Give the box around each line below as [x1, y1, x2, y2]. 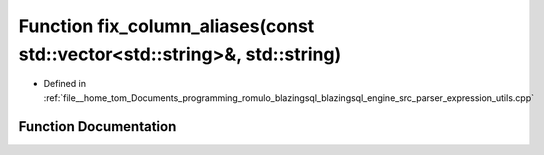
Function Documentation [18, 118, 177, 135]
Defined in [43, 78, 87, 90]
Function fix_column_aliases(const [18, 15, 315, 37]
